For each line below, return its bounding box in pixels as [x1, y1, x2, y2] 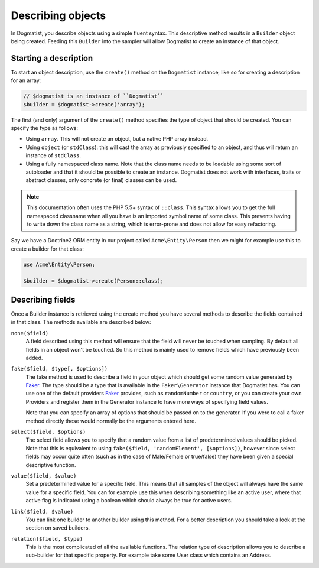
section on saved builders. [25, 524, 90, 531]
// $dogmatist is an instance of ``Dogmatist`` [23, 93, 164, 100]
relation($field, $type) [11, 535, 83, 542]
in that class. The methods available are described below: [11, 319, 151, 326]
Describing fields [11, 294, 76, 304]
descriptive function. [25, 461, 76, 468]
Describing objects [11, 9, 106, 22]
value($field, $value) [11, 472, 77, 479]
